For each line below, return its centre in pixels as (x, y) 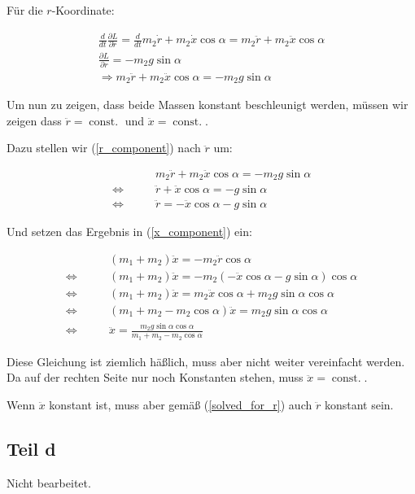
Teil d (31, 448)
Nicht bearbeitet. (49, 482)
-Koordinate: (83, 10)
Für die (25, 10)
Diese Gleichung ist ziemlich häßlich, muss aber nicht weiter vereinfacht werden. (206, 361)
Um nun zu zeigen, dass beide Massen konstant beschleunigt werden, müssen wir (207, 105)
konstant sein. (359, 404)
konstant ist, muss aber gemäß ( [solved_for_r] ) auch (181, 404)
